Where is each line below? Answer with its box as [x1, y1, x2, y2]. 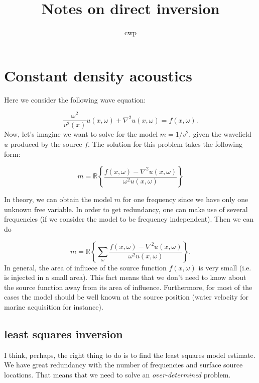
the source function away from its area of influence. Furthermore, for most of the [4, 281, 252, 292]
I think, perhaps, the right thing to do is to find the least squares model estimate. [4, 349, 255, 360]
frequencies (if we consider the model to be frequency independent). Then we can [4, 214, 254, 224]
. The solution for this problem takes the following [88, 138, 243, 149]
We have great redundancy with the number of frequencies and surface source [4, 359, 243, 370]
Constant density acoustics [4, 65, 193, 85]
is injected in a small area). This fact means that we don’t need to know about [4, 272, 246, 282]
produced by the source [10, 138, 82, 149]
